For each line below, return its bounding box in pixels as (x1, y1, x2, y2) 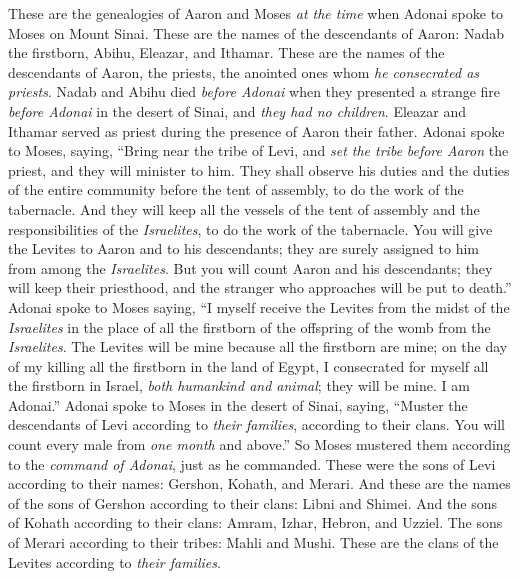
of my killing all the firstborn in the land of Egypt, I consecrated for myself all (8, 355, 489, 376)
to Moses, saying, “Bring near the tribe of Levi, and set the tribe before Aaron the (8, 140, 509, 161)
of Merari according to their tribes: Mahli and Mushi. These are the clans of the (8, 532, 499, 553)
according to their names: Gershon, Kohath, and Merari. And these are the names (8, 473, 511, 494)
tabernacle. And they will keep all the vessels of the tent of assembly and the (8, 198, 480, 219)
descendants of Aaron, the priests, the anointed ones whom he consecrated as (8, 61, 480, 82)
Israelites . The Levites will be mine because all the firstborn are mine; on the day (8, 336, 508, 357)
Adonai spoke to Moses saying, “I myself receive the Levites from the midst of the (8, 296, 510, 317)
